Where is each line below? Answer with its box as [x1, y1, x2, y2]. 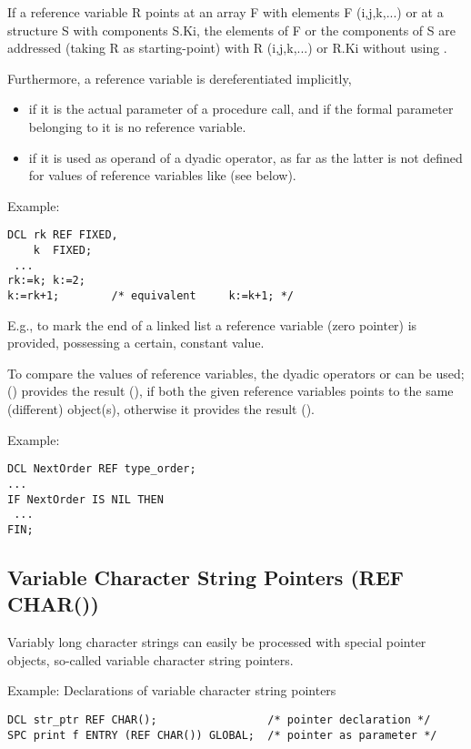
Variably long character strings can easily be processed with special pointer [7, 633, 426, 652]
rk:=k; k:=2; [7, 274, 85, 288]
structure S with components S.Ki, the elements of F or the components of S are [7, 20, 456, 39]
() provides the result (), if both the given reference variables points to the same [7, 381, 454, 400]
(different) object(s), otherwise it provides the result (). [7, 400, 316, 418]
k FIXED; [33, 244, 93, 257]
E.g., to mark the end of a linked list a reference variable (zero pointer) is [7, 315, 417, 334]
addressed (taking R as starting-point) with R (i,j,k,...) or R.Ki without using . [7, 38, 447, 57]
